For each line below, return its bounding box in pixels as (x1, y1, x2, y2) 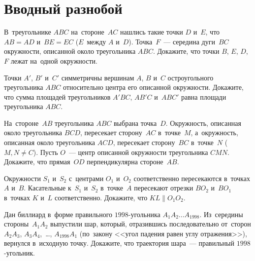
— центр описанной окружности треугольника (68, 147, 208, 157)
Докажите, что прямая (4, 156, 70, 167)
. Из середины (199, 209, 243, 219)
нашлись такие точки (120, 27, 183, 37)
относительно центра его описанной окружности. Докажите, (63, 82, 244, 92)
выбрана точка (114, 117, 157, 128)
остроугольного (167, 72, 214, 82)
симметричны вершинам (61, 72, 134, 82)
